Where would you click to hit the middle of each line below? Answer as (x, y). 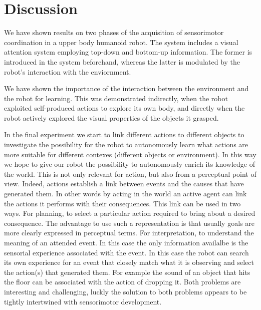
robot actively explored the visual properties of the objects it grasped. (111, 117)
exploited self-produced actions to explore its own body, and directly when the (124, 108)
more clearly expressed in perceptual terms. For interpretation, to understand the (129, 233)
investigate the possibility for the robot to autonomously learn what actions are (126, 144)
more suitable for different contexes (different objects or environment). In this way (130, 154)
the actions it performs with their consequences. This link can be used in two (122, 203)
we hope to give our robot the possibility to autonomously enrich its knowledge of (129, 164)
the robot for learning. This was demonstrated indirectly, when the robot (116, 98)
